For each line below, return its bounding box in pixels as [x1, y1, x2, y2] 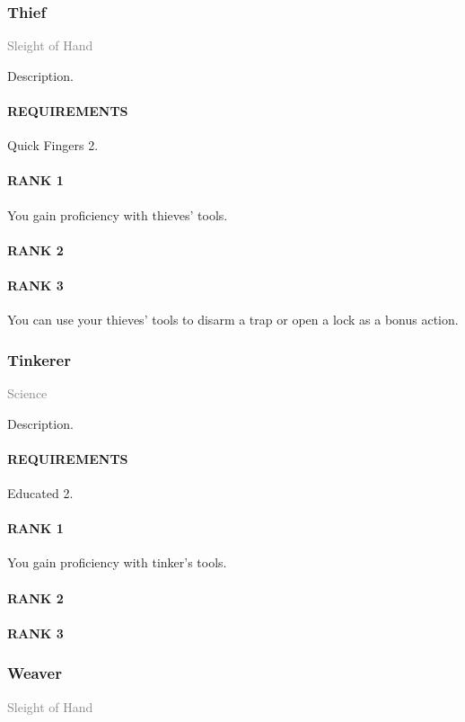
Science [7, 383, 48, 402]
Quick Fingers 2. [7, 136, 99, 155]
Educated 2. [7, 483, 74, 502]
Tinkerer [7, 348, 71, 370]
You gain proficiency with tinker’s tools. [7, 553, 227, 572]
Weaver [7, 662, 62, 684]
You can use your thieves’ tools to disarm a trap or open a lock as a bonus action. [7, 310, 459, 329]
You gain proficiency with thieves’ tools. [7, 205, 228, 224]
